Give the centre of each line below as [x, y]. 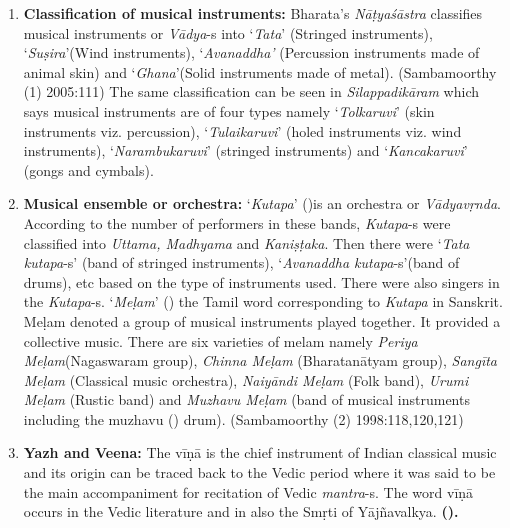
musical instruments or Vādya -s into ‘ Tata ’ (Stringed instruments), [228, 32]
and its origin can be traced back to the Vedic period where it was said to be [259, 472]
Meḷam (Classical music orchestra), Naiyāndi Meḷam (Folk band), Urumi [246, 379]
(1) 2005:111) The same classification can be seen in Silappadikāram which [251, 91]
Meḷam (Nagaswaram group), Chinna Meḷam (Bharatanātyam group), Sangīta [260, 360]
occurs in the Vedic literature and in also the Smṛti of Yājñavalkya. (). [241, 511]
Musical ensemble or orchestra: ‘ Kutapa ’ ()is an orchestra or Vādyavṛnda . [262, 203]
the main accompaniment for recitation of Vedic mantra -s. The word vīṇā [248, 491]
